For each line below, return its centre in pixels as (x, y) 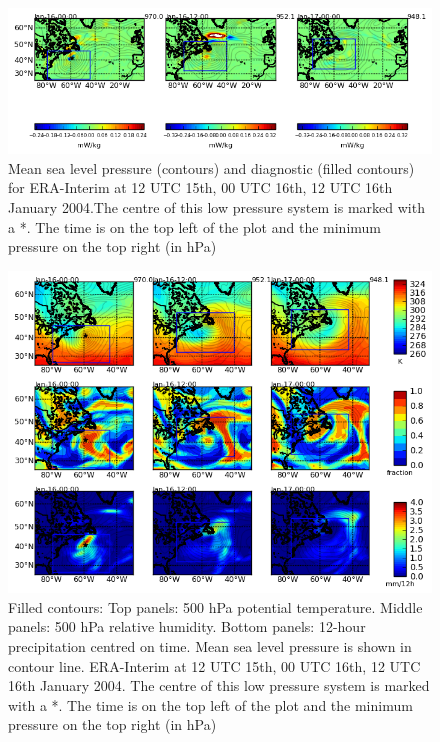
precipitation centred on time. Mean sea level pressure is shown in (210, 645)
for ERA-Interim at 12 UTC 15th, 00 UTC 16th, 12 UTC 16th (200, 187)
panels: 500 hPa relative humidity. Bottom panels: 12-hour (187, 626)
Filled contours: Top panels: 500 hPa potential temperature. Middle (215, 606)
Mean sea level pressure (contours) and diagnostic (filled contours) (211, 167)
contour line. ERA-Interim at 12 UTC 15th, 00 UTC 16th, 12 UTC (214, 665)
